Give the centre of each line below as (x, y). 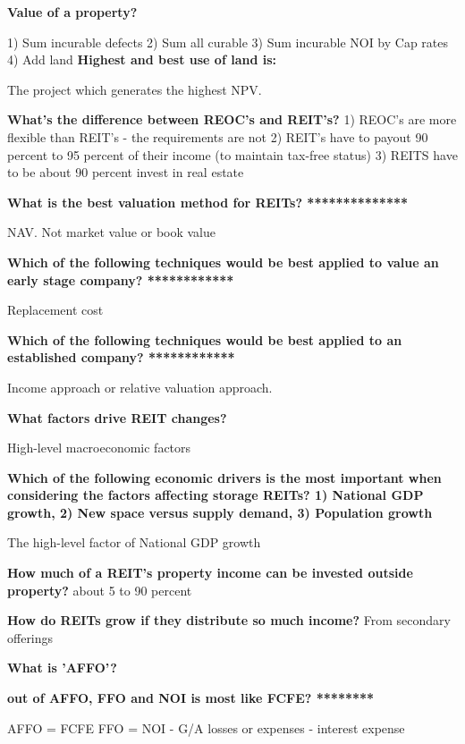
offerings (30, 637)
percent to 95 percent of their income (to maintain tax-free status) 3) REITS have (232, 154)
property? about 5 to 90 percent (100, 590)
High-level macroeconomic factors (99, 448)
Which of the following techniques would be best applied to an (205, 339)
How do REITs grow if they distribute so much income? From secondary (229, 620)
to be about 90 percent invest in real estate (126, 172)
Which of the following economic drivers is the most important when (224, 477)
